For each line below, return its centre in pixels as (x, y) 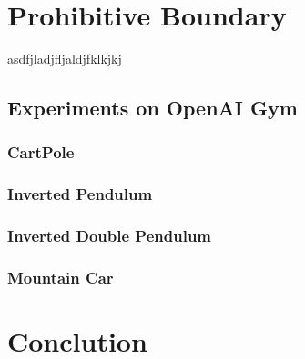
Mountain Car (61, 277)
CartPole (41, 152)
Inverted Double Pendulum (110, 236)
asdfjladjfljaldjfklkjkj (65, 59)
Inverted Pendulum (80, 194)
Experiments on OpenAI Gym (152, 108)
